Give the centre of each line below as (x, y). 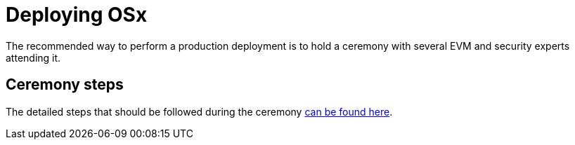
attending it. (33, 57)
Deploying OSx (77, 15)
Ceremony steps (65, 85)
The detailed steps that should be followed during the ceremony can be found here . (199, 111)
